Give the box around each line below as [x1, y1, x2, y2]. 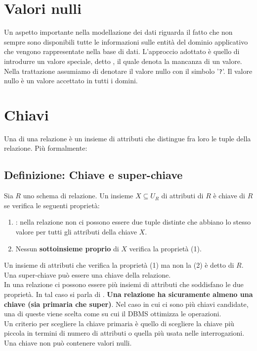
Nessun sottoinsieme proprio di [15, 243, 119, 253]
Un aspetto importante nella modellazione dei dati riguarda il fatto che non [4, 27, 233, 37]
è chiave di [213, 190, 245, 201]
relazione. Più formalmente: [4, 143, 87, 153]
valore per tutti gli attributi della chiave [15, 227, 137, 237]
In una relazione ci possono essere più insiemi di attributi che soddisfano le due [4, 279, 244, 290]
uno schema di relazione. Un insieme [23, 190, 133, 201]
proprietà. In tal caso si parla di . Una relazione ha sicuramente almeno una [4, 289, 253, 299]
